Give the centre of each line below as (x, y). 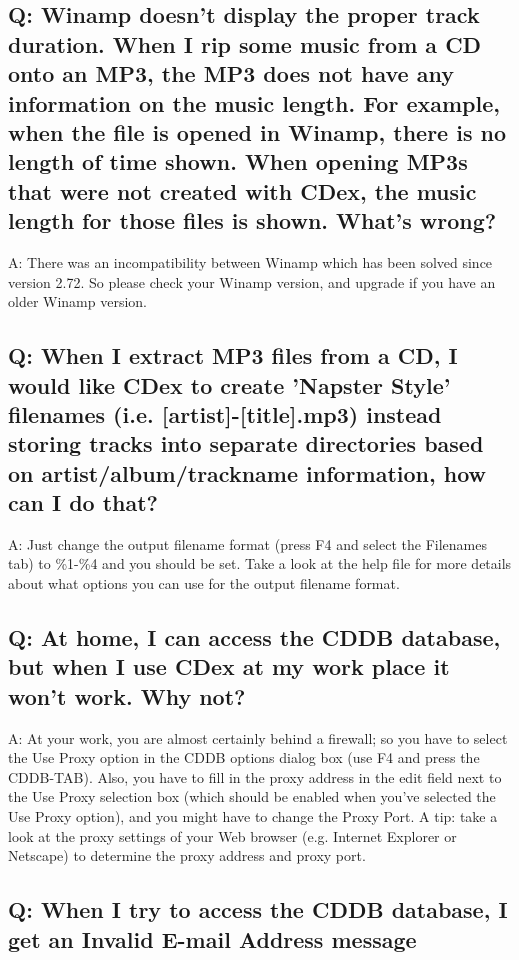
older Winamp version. (78, 301)
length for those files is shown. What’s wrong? (252, 220)
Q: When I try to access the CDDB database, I (258, 909)
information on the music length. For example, (254, 102)
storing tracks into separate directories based (246, 443)
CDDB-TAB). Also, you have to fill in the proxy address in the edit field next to (255, 776)
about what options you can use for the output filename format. (204, 583)
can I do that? (83, 502)
